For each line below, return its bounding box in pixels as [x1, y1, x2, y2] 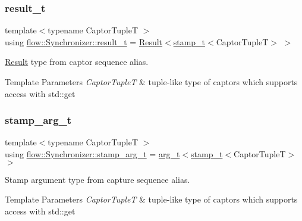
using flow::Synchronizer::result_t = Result [5, 35, 163, 48]
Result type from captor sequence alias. [5, 55, 149, 68]
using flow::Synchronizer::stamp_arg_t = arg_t [5, 148, 180, 160]
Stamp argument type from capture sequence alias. [5, 173, 190, 185]
